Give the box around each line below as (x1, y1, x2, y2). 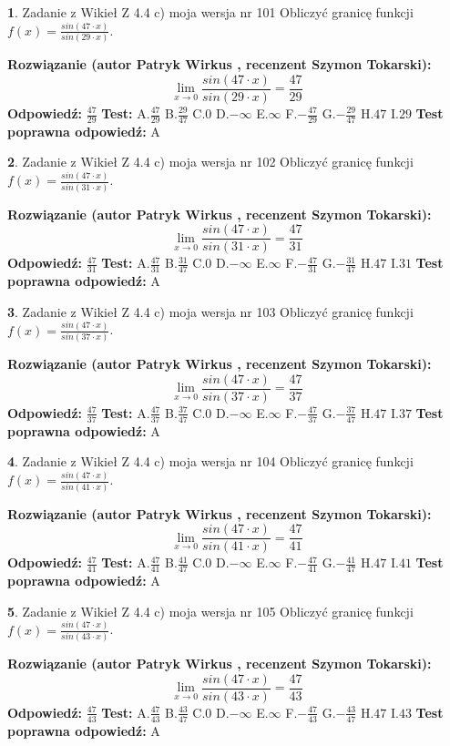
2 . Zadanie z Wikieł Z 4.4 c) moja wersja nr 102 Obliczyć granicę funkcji (7, 152, 414, 171)
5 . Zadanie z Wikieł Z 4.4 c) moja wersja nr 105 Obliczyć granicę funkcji (7, 601, 414, 620)
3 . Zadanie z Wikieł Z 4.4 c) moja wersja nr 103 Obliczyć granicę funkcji (7, 301, 414, 321)
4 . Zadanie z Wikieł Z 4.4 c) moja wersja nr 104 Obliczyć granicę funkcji (7, 452, 414, 471)
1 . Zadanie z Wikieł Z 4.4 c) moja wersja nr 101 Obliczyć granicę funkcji (7, 3, 414, 21)
